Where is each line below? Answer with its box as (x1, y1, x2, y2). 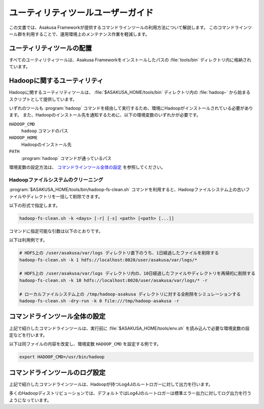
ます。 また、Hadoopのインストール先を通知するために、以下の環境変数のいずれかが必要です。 (9, 112, 201, 118)
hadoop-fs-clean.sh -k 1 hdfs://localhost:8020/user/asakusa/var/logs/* (19, 257, 198, 263)
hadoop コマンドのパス (21, 128, 68, 134)
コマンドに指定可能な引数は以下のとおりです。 (9, 228, 103, 234)
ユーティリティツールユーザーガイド (9, 7, 154, 18)
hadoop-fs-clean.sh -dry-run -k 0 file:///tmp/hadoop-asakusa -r (19, 298, 179, 304)
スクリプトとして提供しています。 (9, 96, 77, 102)
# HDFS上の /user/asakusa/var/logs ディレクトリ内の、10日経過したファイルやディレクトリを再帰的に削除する (19, 271, 256, 276)
